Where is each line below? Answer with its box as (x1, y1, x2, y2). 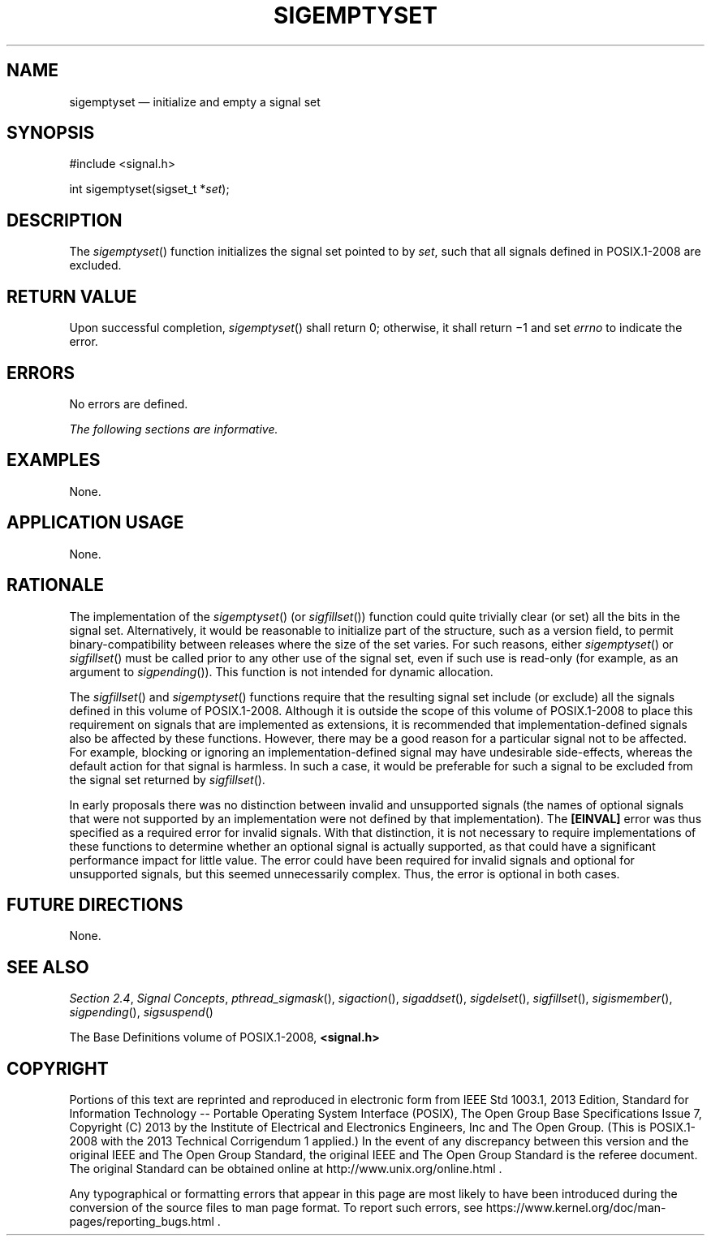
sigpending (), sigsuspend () (69, 1005, 213, 1020)
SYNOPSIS (6, 123, 95, 144)
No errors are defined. (69, 396, 188, 411)
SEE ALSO (6, 956, 89, 977)
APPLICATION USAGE (6, 512, 184, 533)
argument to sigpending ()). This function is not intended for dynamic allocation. (69, 664, 493, 679)
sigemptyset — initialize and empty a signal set (69, 94, 321, 109)
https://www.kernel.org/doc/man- (485, 1201, 666, 1215)
